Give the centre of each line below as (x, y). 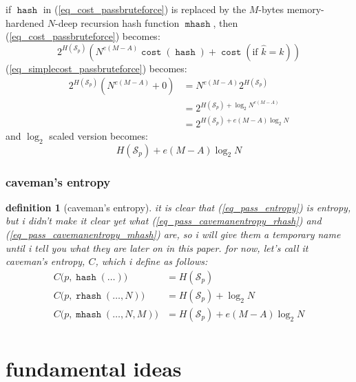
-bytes (271, 9)
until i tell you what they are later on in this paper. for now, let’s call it (157, 247)
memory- (305, 9)
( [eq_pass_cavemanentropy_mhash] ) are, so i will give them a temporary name (173, 234)
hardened (25, 22)
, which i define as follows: (151, 261)
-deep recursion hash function (117, 22)
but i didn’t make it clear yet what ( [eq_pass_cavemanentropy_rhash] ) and (164, 221)
